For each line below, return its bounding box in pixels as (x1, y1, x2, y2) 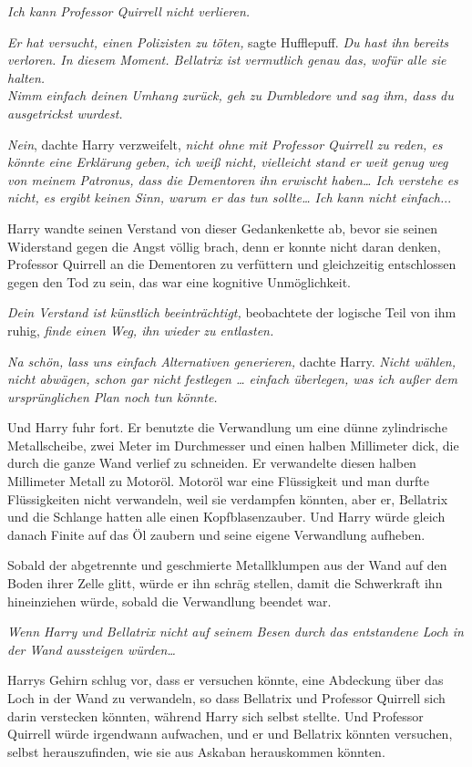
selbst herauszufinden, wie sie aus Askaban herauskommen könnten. (7, 741, 385, 761)
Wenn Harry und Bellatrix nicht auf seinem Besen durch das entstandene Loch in (7, 622, 464, 641)
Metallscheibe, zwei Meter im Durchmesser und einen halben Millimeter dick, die (7, 435, 459, 454)
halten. (7, 67, 46, 87)
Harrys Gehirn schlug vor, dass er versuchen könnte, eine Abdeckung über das (7, 670, 444, 689)
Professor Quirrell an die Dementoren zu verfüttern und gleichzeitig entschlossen (7, 254, 457, 274)
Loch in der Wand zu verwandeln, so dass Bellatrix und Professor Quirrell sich (7, 689, 446, 707)
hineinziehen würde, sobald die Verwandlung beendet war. (7, 591, 332, 610)
